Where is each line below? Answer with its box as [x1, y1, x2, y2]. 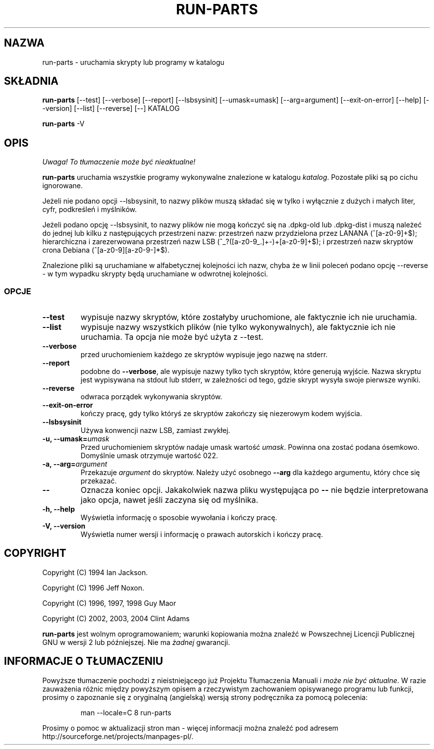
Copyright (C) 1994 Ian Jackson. [42, 568, 148, 577]
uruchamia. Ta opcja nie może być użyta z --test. [80, 332, 264, 342]
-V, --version [42, 522, 86, 531]
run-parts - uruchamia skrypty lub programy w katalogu [42, 57, 224, 66]
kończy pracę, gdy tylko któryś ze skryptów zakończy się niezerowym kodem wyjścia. [80, 409, 362, 418]
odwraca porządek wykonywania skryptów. [80, 392, 222, 401]
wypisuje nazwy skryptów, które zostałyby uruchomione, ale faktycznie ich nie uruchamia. [80, 312, 417, 322]
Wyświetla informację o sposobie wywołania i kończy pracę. [80, 513, 277, 522]
